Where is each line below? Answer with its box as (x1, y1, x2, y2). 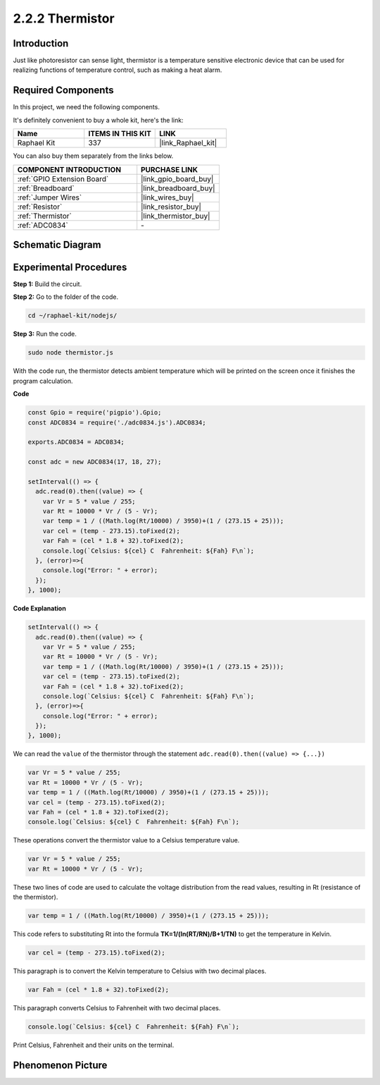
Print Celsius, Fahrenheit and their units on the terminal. (13, 1041, 175, 1049)
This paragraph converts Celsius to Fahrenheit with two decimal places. (13, 1004, 221, 1012)
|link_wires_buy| (141, 192, 194, 202)
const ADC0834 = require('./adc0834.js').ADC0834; (27, 418, 207, 427)
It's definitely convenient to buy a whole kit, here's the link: (13, 116, 184, 124)
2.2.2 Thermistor (13, 11, 115, 26)
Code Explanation (13, 604, 66, 613)
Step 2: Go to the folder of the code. (13, 293, 119, 301)
